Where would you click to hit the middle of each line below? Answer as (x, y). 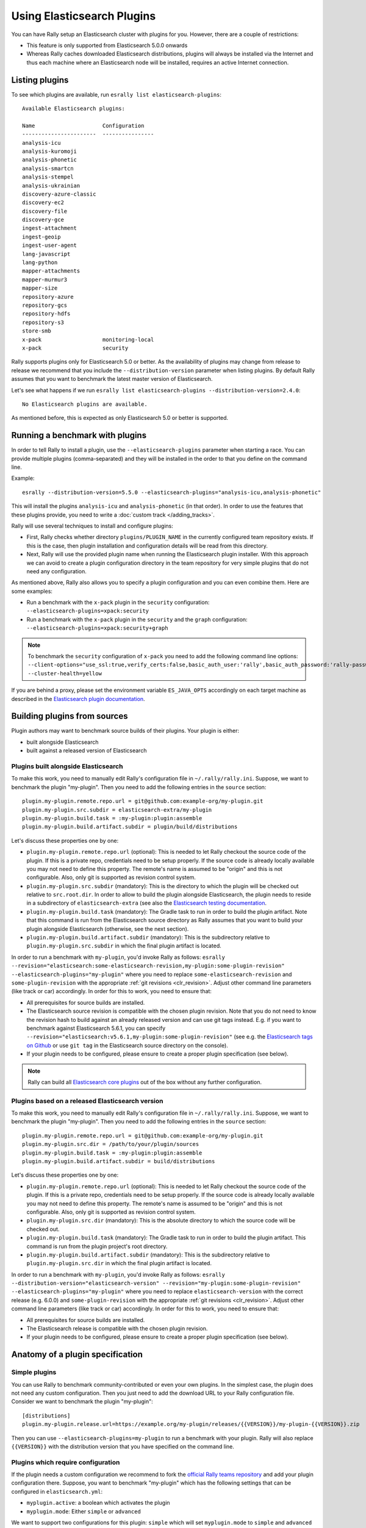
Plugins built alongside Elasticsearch (67, 766)
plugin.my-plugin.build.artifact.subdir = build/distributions (119, 1161)
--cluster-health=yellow (65, 673)
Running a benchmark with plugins (79, 435)
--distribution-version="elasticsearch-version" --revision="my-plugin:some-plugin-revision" (156, 1283)
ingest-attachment (50, 228)
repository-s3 (43, 322)
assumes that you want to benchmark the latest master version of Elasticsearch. (112, 379)
